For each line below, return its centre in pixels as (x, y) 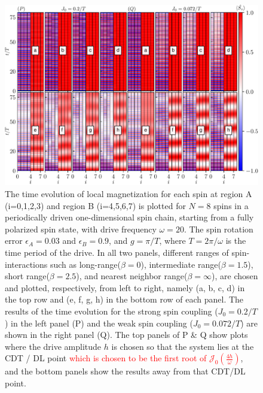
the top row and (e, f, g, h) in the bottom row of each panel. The (124, 299)
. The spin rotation (218, 229)
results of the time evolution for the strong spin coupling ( (111, 311)
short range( (27, 276)
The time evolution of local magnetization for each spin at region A (129, 194)
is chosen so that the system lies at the (183, 346)
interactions (26, 264)
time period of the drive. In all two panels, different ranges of (117, 252)
